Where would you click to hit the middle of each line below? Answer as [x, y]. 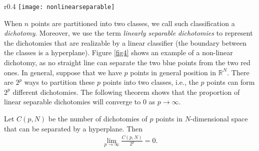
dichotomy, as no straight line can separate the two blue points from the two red [127, 62]
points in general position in [173, 72]
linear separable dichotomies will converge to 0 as [80, 102]
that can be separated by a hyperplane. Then [73, 128]
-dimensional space [219, 118]
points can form [231, 82]
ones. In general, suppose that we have [63, 72]
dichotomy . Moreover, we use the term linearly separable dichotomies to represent [128, 33]
